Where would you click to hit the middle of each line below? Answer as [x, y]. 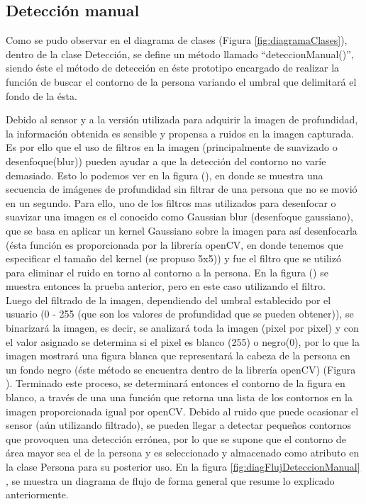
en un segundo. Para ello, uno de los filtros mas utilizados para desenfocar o [171, 202]
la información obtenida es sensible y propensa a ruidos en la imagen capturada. [180, 133]
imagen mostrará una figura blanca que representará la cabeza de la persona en [178, 355]
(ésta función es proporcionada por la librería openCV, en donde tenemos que [174, 244]
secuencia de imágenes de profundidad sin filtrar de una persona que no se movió [182, 189]
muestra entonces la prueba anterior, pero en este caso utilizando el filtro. [166, 286]
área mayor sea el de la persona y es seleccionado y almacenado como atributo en [183, 453]
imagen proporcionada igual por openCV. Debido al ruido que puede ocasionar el [182, 411]
